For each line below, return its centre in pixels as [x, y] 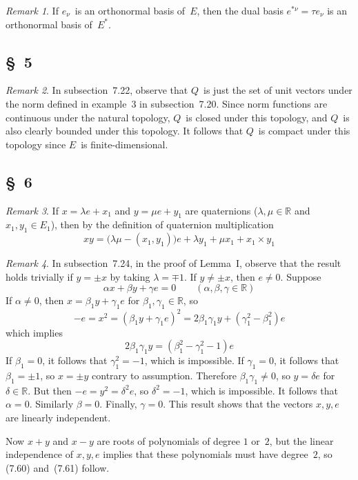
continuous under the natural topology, [88, 117]
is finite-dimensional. [125, 144]
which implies [34, 332]
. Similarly [51, 404]
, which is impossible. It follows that [262, 390]
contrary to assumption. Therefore [164, 376]
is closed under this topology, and [257, 117]
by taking [130, 276]
